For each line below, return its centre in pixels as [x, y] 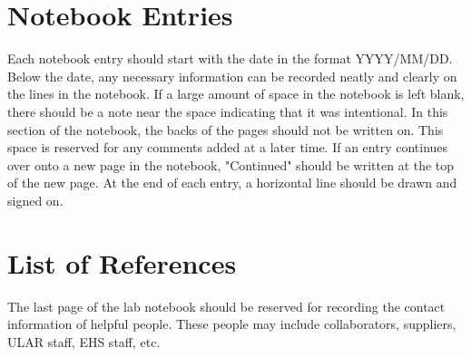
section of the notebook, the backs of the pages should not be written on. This [226, 129]
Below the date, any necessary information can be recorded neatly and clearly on [232, 76]
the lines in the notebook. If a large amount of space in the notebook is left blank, [236, 94]
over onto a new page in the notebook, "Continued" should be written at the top [231, 164]
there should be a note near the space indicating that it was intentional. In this [228, 111]
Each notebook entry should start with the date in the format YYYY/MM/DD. [230, 58]
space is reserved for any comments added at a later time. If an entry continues [228, 147]
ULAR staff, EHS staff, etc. [84, 341]
